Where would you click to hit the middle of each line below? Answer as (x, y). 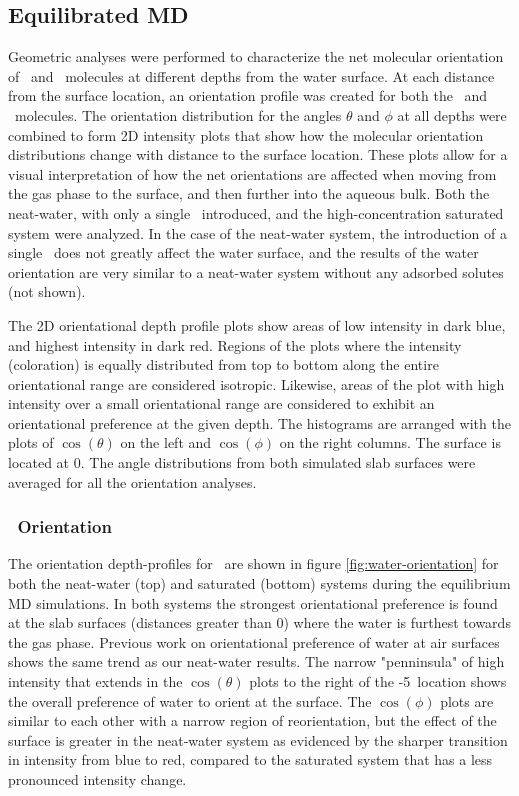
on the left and (166, 442)
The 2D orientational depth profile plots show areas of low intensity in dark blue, (257, 324)
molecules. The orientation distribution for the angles (178, 114)
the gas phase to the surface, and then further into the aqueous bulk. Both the (249, 193)
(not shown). (47, 291)
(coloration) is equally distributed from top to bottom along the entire (223, 364)
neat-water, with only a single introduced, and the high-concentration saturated (256, 212)
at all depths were (452, 114)
